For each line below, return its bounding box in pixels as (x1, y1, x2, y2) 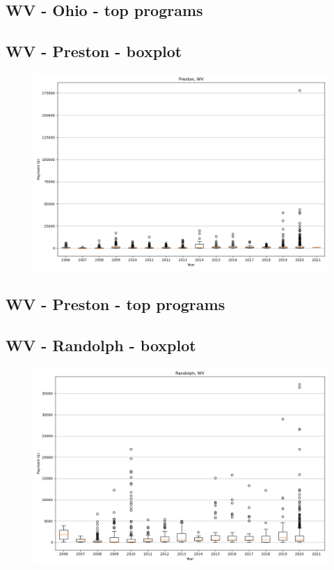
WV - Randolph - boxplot (6, 334, 196, 356)
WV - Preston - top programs (6, 293, 225, 315)
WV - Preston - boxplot (6, 40, 182, 62)
